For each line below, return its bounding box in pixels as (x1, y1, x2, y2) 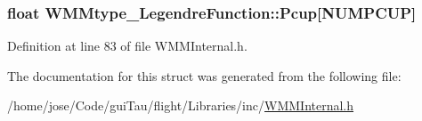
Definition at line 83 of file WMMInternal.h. (7, 36, 248, 55)
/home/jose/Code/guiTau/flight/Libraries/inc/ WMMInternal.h (7, 96, 354, 115)
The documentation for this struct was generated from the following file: (7, 66, 402, 85)
